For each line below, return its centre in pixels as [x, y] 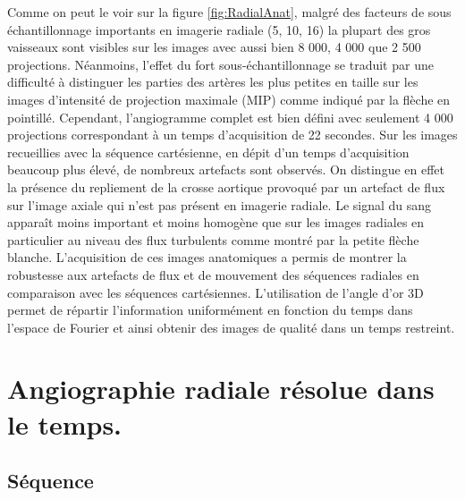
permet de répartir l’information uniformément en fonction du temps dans [210, 310]
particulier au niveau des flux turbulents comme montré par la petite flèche [213, 239]
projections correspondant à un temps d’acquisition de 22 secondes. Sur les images [232, 135]
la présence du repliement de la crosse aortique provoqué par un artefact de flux [226, 186]
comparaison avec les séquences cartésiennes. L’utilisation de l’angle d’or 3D [216, 292]
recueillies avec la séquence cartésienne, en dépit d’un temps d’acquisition [208, 152]
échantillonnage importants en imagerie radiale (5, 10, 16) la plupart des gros [219, 29]
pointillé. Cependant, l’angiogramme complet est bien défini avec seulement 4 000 [230, 117]
